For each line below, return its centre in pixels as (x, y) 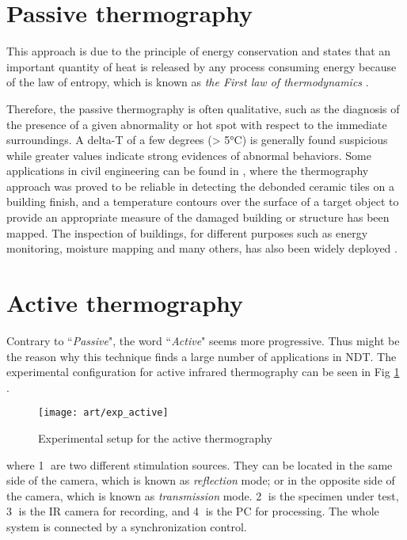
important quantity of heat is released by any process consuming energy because (202, 66)
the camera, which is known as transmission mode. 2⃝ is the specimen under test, (203, 495)
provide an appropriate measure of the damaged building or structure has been (198, 217)
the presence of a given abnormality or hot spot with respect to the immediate (197, 124)
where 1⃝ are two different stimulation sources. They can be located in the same (200, 464)
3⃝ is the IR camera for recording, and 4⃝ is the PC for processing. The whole (193, 511)
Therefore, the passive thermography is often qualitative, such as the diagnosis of (203, 108)
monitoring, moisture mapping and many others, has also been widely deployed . (202, 248)
